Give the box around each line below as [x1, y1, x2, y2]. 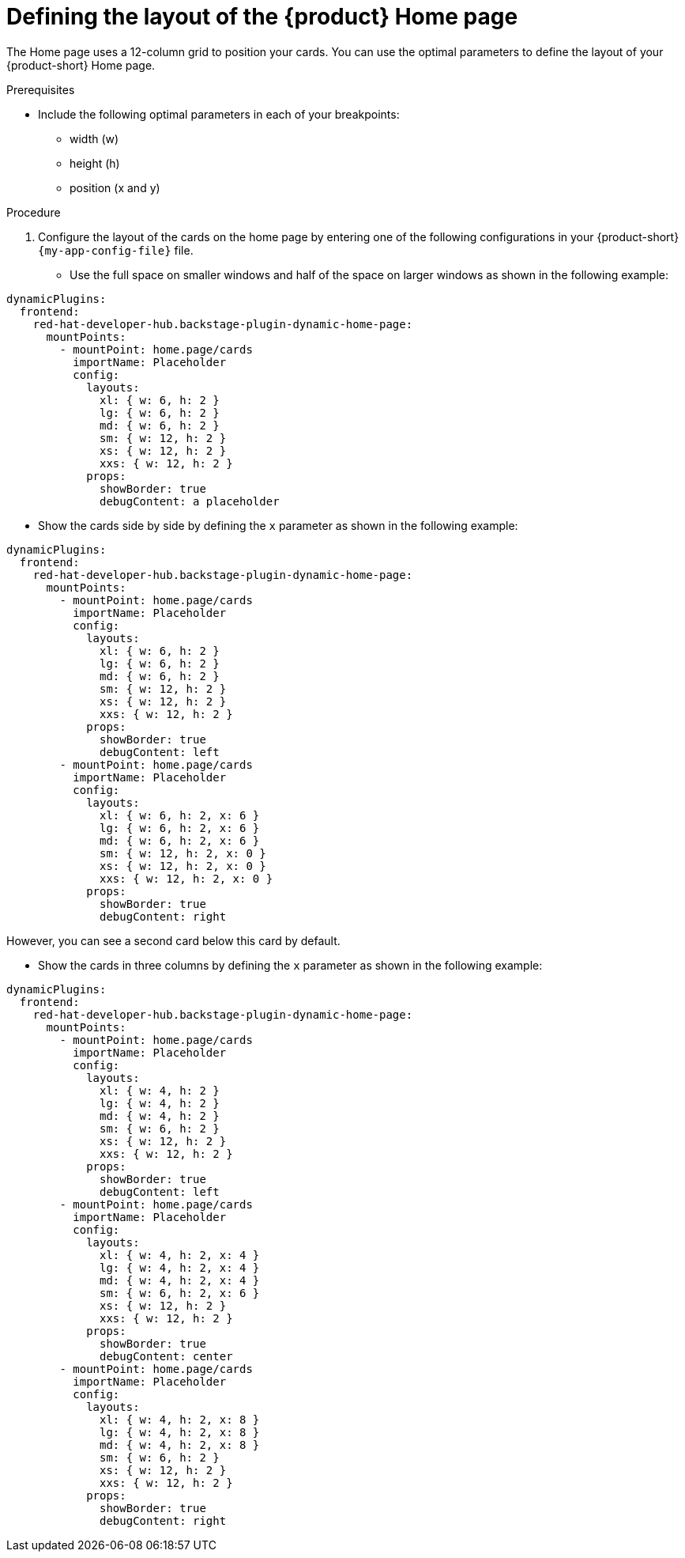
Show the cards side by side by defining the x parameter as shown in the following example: [38, 518, 518, 532]
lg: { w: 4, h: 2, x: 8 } [100, 1425, 260, 1439]
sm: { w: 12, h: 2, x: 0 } [100, 846, 266, 860]
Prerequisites [6, 82, 75, 96]
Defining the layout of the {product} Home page [6, 3, 518, 30]
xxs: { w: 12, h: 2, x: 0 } [100, 872, 273, 885]
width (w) [70, 131, 119, 146]
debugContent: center [100, 1349, 233, 1363]
